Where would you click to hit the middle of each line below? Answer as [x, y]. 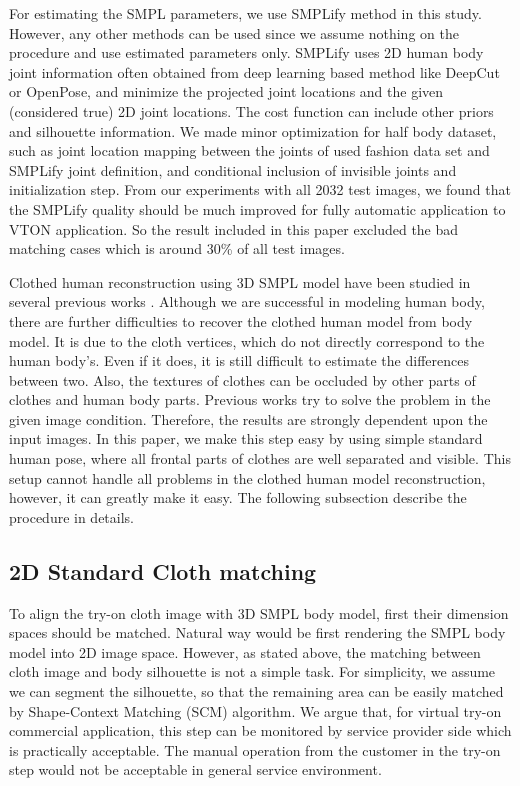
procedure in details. [72, 516]
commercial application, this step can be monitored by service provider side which [260, 730]
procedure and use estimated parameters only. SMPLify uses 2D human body [246, 52]
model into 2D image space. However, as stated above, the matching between [245, 651]
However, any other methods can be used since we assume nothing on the [234, 32]
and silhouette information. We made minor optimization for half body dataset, [253, 130]
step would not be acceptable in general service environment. [195, 769]
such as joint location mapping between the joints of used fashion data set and [249, 150]
